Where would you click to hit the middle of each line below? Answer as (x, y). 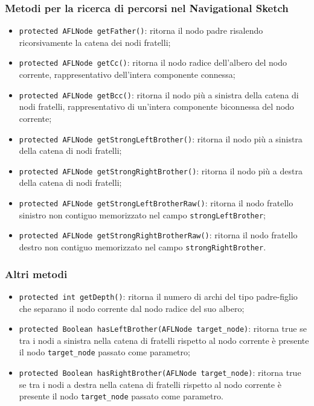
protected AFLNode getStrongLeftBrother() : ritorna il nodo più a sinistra (161, 138)
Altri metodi (36, 274)
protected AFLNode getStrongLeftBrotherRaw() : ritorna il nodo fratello (156, 203)
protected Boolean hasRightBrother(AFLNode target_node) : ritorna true (160, 373)
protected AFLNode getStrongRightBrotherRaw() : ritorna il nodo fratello (158, 235)
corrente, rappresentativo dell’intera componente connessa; (127, 75)
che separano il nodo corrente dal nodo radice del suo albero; (132, 308)
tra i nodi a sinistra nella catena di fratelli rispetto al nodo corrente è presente (164, 340)
